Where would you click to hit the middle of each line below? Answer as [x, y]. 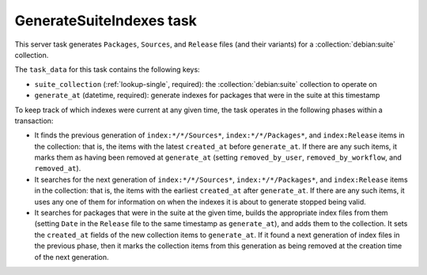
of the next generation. [72, 257]
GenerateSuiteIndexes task [106, 21]
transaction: [34, 121]
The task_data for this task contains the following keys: [108, 70]
